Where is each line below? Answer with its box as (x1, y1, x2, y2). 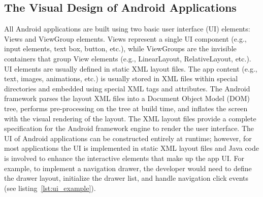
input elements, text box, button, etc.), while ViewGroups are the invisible (4, 43, 237, 54)
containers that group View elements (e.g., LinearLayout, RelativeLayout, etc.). (4, 53, 251, 63)
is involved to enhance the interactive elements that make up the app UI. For (4, 152, 244, 163)
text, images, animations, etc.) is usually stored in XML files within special (4, 73, 238, 84)
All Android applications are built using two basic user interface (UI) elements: (4, 23, 250, 34)
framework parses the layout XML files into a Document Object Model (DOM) (4, 93, 250, 104)
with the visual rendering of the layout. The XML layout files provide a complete (4, 113, 256, 123)
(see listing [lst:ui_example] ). (4, 182, 96, 193)
